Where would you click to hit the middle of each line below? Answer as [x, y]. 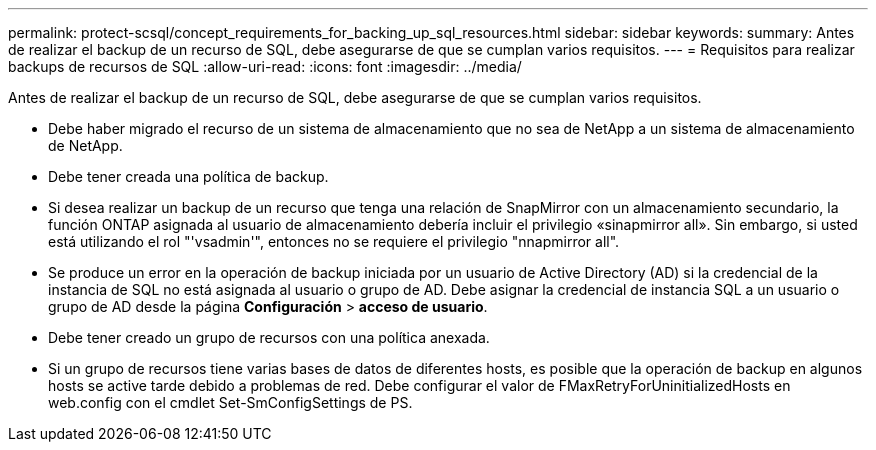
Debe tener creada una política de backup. [188, 176]
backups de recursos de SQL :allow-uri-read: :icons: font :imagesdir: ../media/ [265, 66]
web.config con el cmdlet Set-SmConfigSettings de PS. [230, 402]
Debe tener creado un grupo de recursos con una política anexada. [269, 337]
